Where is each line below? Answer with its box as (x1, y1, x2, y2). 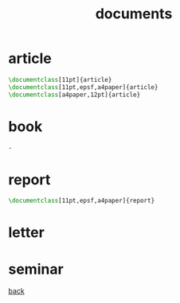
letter (8, 223, 45, 242)
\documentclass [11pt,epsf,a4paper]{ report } (8, 196, 155, 205)
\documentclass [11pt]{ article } (8, 76, 112, 84)
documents (95, 5, 173, 23)
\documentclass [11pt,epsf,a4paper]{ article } (8, 83, 158, 91)
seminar (8, 260, 64, 278)
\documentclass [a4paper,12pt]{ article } (8, 91, 141, 99)
